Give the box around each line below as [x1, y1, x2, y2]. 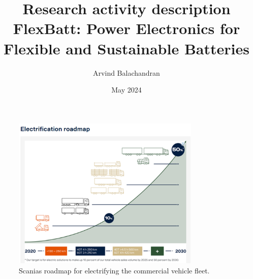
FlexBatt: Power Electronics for [13, 18, 240, 39]
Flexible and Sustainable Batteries [4, 38, 249, 58]
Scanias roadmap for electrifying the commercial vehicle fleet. [19, 265, 210, 275]
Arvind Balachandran [93, 67, 160, 78]
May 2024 [111, 84, 142, 95]
